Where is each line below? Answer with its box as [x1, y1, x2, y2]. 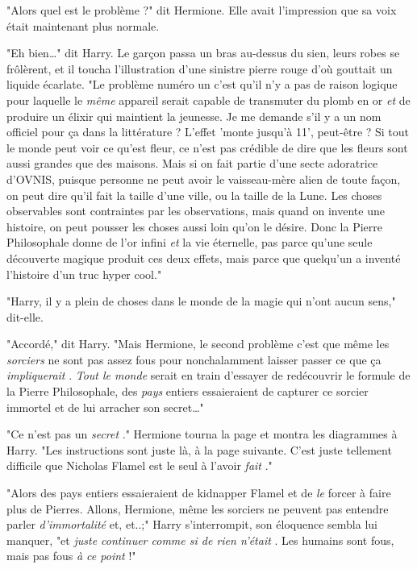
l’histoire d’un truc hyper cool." [6, 265, 162, 282]
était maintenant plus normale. [6, 17, 160, 34]
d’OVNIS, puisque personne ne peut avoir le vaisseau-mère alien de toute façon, [6, 170, 401, 187]
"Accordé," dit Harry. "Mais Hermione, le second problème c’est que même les [6, 335, 390, 352]
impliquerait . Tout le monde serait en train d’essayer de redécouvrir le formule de [6, 367, 411, 384]
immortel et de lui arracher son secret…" [6, 398, 204, 415]
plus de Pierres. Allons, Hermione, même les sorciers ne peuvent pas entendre [6, 500, 389, 517]
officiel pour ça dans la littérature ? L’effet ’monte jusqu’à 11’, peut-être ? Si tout [6, 123, 410, 140]
